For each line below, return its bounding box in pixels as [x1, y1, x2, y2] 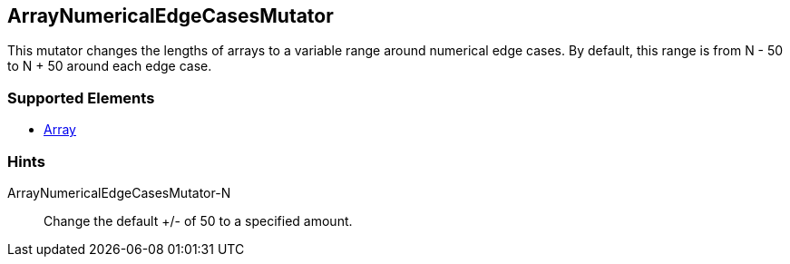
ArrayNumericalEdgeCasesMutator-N [7, 184, 231, 200]
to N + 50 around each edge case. [7, 58, 212, 74]
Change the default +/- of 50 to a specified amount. [44, 212, 353, 229]
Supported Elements [7, 88, 155, 107]
